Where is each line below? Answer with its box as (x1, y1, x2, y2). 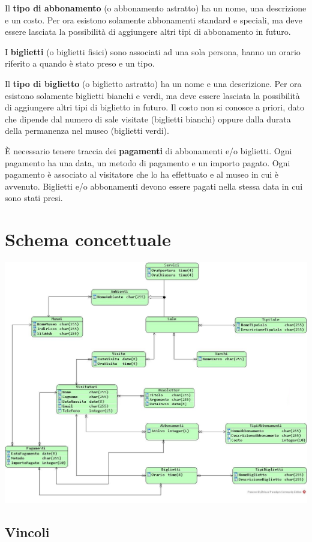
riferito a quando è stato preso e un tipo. (5, 57, 155, 70)
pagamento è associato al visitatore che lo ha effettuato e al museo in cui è (5, 168, 279, 181)
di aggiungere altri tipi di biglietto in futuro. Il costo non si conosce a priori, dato (5, 101, 305, 113)
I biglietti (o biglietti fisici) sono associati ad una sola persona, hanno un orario (5, 45, 301, 58)
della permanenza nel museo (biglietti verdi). (5, 124, 169, 137)
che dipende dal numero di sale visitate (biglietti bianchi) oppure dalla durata (5, 112, 291, 125)
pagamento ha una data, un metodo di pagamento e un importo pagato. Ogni (5, 156, 290, 169)
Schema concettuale (5, 227, 171, 251)
